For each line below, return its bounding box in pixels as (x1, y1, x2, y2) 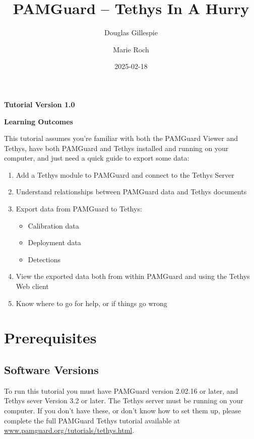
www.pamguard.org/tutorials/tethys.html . (4, 425, 135, 435)
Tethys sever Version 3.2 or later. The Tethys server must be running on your (4, 395, 243, 406)
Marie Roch (113, 44, 149, 54)
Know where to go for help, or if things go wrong (16, 298, 167, 308)
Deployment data (28, 237, 81, 248)
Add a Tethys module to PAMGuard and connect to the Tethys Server (16, 169, 234, 180)
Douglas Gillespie (104, 27, 158, 38)
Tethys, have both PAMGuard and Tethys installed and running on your (4, 142, 229, 153)
